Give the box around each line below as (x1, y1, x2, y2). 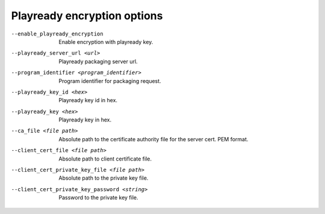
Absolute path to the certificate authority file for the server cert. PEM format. (58, 135, 249, 142)
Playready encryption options (11, 9, 163, 22)
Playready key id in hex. (58, 97, 117, 104)
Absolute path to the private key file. (58, 174, 149, 182)
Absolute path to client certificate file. (58, 155, 152, 162)
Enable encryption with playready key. (58, 38, 153, 45)
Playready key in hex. (58, 116, 111, 123)
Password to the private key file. (58, 194, 138, 201)
